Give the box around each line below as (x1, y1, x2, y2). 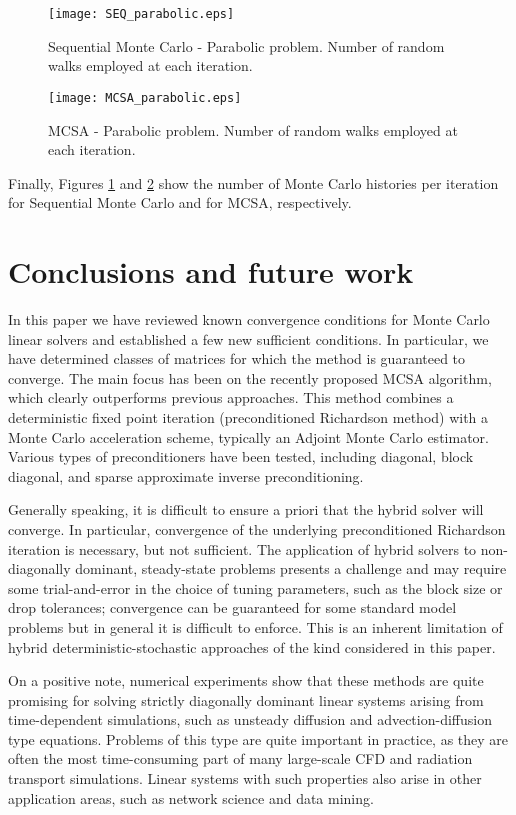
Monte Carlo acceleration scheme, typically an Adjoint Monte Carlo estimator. (8, 426, 489, 447)
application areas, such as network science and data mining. (8, 787, 374, 808)
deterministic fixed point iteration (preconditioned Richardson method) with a (8, 406, 489, 427)
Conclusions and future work (8, 251, 414, 292)
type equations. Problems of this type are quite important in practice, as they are (8, 728, 509, 749)
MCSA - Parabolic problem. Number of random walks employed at (48, 119, 458, 140)
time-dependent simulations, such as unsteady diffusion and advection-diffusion (8, 709, 492, 730)
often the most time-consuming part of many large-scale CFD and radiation (8, 748, 473, 769)
